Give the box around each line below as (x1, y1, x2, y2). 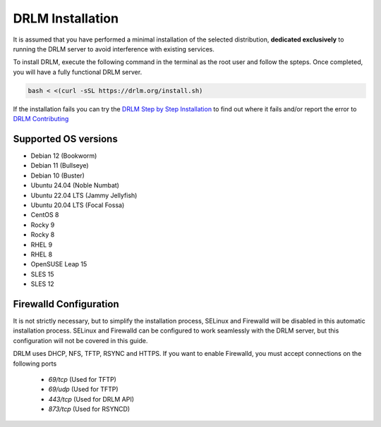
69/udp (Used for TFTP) (48, 385, 119, 394)
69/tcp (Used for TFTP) (48, 375, 116, 383)
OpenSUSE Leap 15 (30, 260, 87, 268)
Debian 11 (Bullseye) (30, 161, 89, 170)
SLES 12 (30, 280, 54, 288)
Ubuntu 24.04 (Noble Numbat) (30, 181, 120, 190)
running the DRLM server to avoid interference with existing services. (13, 44, 214, 53)
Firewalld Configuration (13, 298, 119, 310)
